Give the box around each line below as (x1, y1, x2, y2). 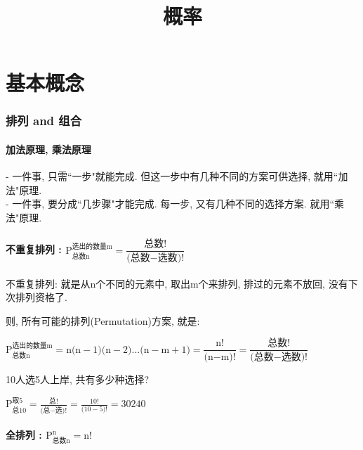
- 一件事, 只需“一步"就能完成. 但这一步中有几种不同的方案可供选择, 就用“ (6, 169, 338, 184)
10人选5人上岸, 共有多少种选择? (6, 372, 150, 387)
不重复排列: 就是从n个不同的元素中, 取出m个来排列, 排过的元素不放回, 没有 (6, 276, 348, 290)
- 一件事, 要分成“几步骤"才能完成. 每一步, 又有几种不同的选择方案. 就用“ (6, 196, 334, 211)
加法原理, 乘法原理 (6, 142, 91, 156)
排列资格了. (15, 290, 67, 304)
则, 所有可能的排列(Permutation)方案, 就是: (6, 313, 200, 328)
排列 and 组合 (6, 112, 82, 129)
